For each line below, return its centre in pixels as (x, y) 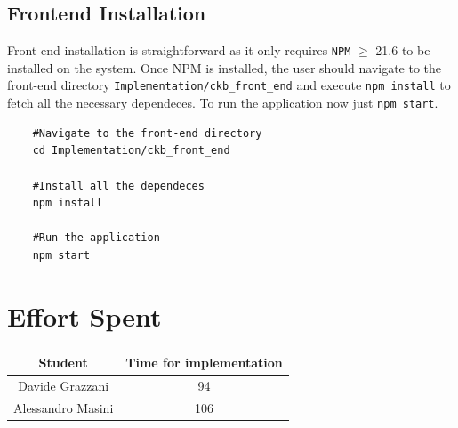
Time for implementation (204, 363)
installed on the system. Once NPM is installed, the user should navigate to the (225, 67)
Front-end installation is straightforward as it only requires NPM (179, 50)
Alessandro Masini (64, 407)
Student (63, 363)
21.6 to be (403, 50)
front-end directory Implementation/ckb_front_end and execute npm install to (229, 85)
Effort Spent (84, 315)
